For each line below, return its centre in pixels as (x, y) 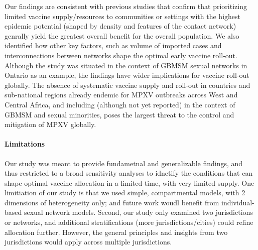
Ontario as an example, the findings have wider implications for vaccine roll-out (127, 75)
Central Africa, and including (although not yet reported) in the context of (120, 104)
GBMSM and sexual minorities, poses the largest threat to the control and (119, 114)
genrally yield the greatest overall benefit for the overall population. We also (122, 35)
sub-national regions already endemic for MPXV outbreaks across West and (121, 95)
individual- (238, 202)
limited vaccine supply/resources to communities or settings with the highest (123, 16)
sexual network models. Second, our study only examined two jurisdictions (138, 212)
